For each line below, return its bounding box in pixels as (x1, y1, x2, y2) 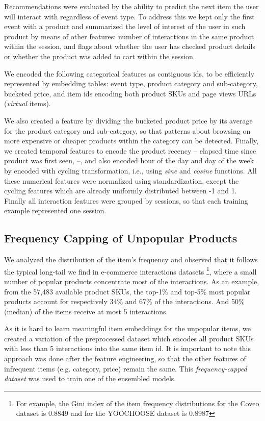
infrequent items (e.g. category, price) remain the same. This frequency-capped (4, 363, 247, 374)
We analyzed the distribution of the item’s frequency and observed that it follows (4, 254, 258, 265)
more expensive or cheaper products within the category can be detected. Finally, (4, 135, 259, 146)
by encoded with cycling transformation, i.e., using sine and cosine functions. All (4, 165, 257, 176)
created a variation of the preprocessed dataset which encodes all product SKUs (4, 333, 254, 343)
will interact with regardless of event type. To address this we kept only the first (4, 11, 255, 21)
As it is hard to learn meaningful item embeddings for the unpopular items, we (4, 323, 251, 334)
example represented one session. (4, 205, 107, 216)
